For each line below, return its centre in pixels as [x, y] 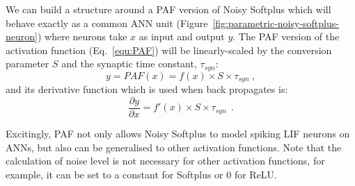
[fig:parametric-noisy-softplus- [276, 23]
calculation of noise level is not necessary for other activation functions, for [165, 161]
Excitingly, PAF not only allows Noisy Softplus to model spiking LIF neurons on [178, 133]
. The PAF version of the [286, 36]
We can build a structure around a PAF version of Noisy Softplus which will [168, 9]
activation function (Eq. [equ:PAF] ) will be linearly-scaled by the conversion [169, 50]
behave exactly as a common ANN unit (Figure [107, 23]
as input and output [182, 36]
